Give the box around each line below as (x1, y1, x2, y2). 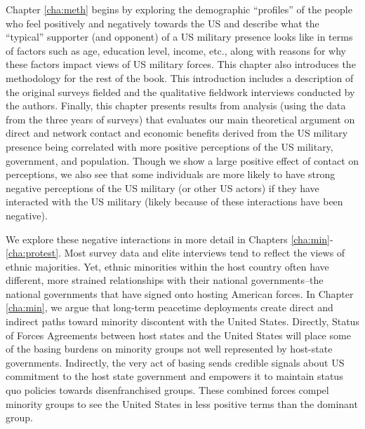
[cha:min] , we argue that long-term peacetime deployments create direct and (6, 300, 333, 315)
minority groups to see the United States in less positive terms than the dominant (6, 396, 358, 411)
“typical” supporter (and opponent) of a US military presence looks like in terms (6, 29, 353, 44)
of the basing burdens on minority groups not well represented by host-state (6, 341, 333, 356)
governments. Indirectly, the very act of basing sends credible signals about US (6, 355, 345, 369)
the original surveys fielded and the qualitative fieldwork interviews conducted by (6, 84, 355, 99)
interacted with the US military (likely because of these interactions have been (6, 194, 343, 209)
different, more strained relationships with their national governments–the (6, 273, 324, 287)
